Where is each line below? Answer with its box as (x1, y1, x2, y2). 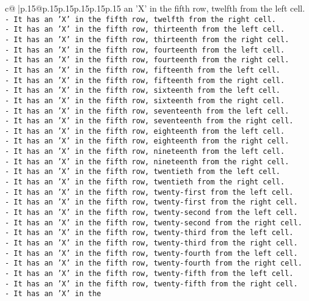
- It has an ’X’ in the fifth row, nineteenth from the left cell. (5, 147, 285, 156)
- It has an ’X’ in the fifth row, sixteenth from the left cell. (5, 86, 281, 95)
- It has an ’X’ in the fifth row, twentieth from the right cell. (5, 178, 285, 187)
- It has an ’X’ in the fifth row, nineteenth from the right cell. (5, 157, 289, 166)
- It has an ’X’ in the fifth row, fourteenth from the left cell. (5, 45, 285, 54)
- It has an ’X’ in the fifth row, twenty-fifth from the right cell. (5, 279, 298, 288)
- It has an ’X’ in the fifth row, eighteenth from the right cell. (5, 137, 289, 146)
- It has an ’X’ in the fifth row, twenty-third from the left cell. (5, 228, 294, 238)
